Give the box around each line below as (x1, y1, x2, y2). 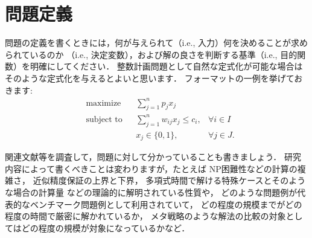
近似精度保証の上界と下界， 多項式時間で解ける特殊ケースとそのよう (33, 174, 306, 187)
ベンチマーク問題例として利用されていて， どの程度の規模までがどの (30, 198, 302, 210)
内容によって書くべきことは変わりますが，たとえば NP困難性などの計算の (5, 162, 298, 175)
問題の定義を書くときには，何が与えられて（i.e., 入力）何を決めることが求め (5, 36, 308, 49)
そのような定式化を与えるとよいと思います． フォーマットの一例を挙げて (5, 71, 294, 84)
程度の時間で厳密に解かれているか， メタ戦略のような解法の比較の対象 (5, 210, 286, 222)
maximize (86, 98, 121, 108)
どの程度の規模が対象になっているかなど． (21, 221, 190, 234)
